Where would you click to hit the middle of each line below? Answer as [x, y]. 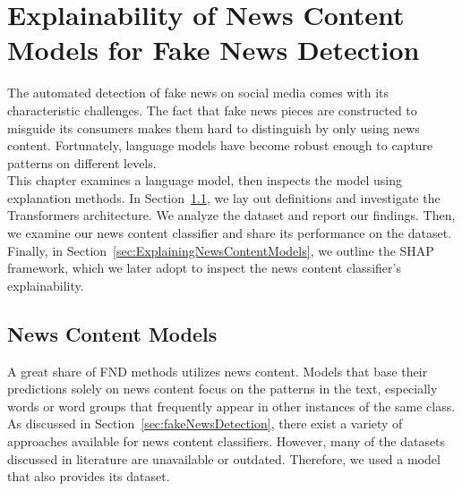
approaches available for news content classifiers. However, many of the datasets [227, 441]
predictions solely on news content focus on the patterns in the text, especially [222, 389]
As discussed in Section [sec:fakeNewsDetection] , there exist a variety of [205, 423]
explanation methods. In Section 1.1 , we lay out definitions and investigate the [224, 197]
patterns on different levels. [82, 162]
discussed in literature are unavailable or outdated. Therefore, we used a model [224, 458]
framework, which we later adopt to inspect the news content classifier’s [204, 268]
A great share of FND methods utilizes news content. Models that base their [218, 371]
